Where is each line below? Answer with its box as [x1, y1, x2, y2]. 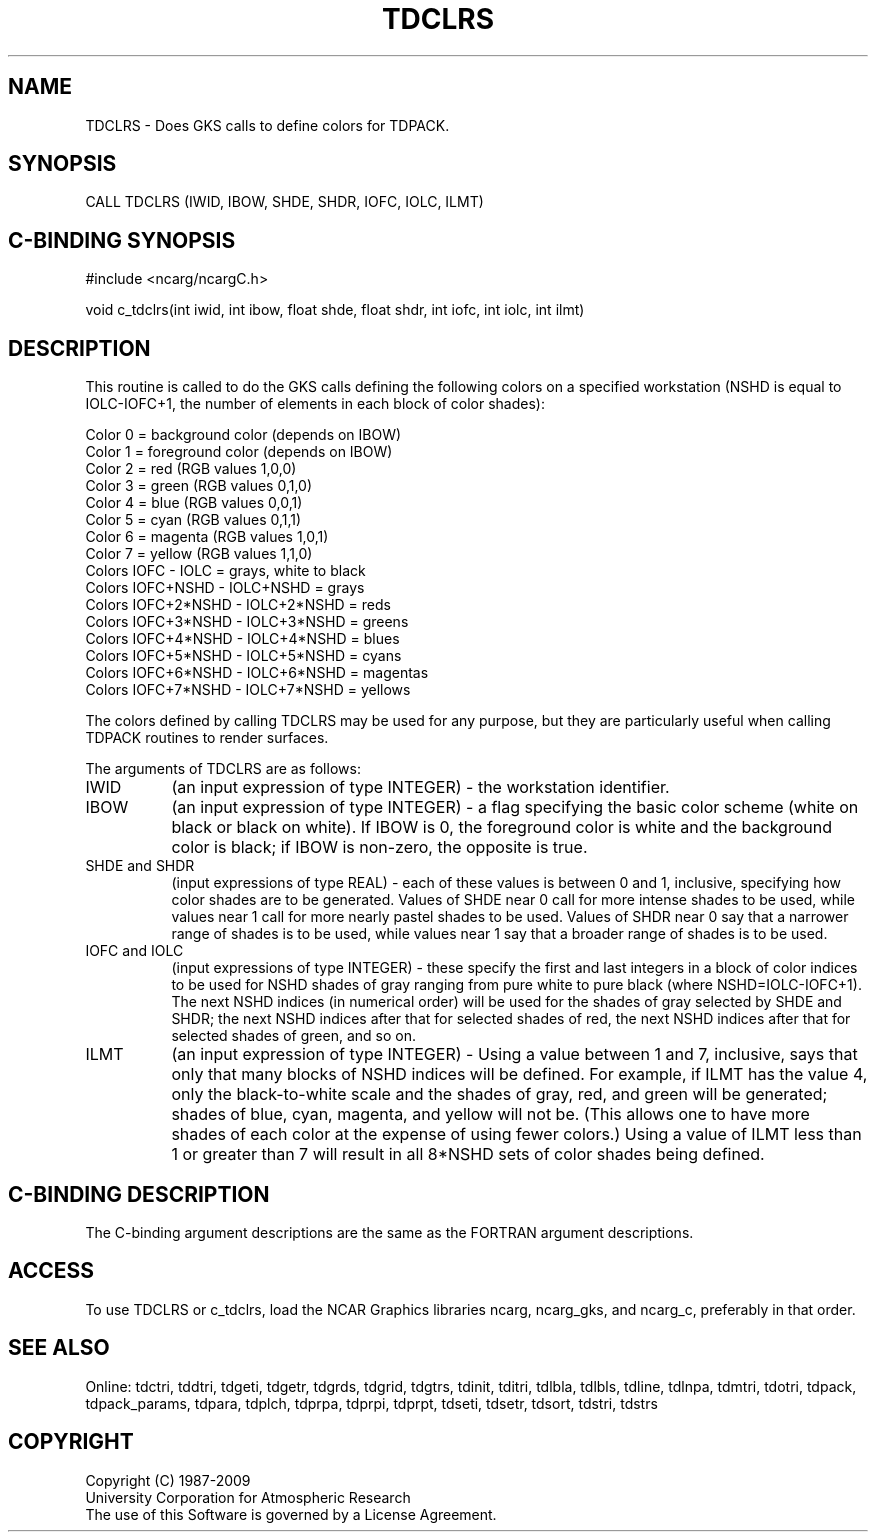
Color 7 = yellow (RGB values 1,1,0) [85, 545, 313, 563]
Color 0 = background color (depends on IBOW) [85, 426, 402, 444]
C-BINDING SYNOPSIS [8, 227, 236, 253]
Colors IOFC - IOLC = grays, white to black [85, 562, 366, 580]
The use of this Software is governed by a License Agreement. [85, 1505, 497, 1523]
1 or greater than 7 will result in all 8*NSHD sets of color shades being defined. [171, 1144, 765, 1165]
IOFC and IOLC [85, 942, 184, 960]
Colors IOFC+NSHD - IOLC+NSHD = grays [85, 579, 365, 597]
